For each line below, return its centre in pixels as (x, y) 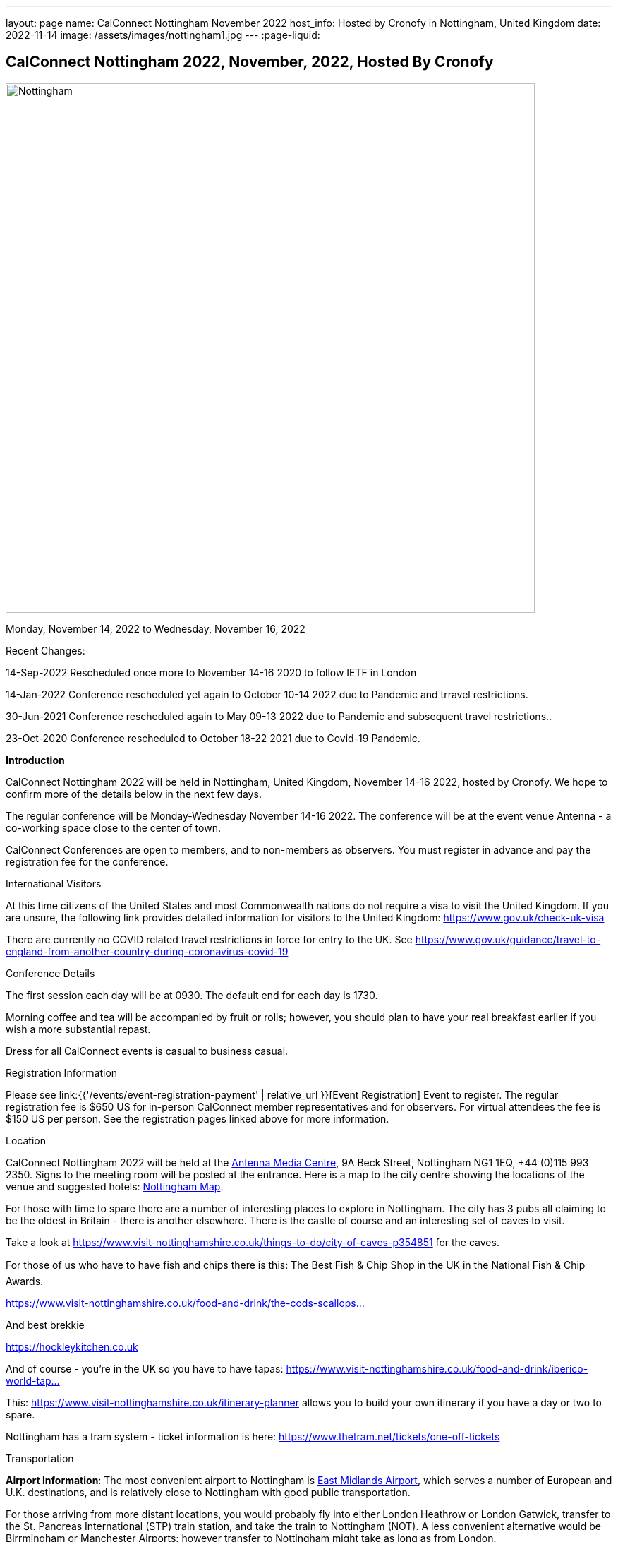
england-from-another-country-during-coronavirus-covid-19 (147, 951)
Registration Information (62, 1072)
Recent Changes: (46, 650)
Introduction (35, 760)
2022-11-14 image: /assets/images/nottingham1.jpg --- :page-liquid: (163, 35)
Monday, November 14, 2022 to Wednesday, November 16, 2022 (156, 628)
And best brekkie (45, 1325)
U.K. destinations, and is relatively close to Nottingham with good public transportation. (208, 1492)
